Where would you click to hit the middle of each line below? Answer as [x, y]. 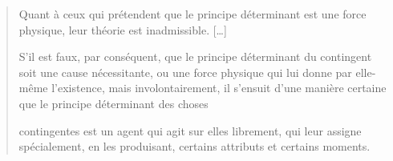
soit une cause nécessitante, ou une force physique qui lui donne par [185, 72]
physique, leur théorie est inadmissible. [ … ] [123, 29]
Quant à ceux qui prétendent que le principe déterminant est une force [192, 14]
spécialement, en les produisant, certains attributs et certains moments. [194, 146]
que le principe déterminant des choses [113, 103]
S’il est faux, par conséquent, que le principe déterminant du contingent [195, 56]
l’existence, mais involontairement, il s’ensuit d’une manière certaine [219, 88]
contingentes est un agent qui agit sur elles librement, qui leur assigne [190, 130]
